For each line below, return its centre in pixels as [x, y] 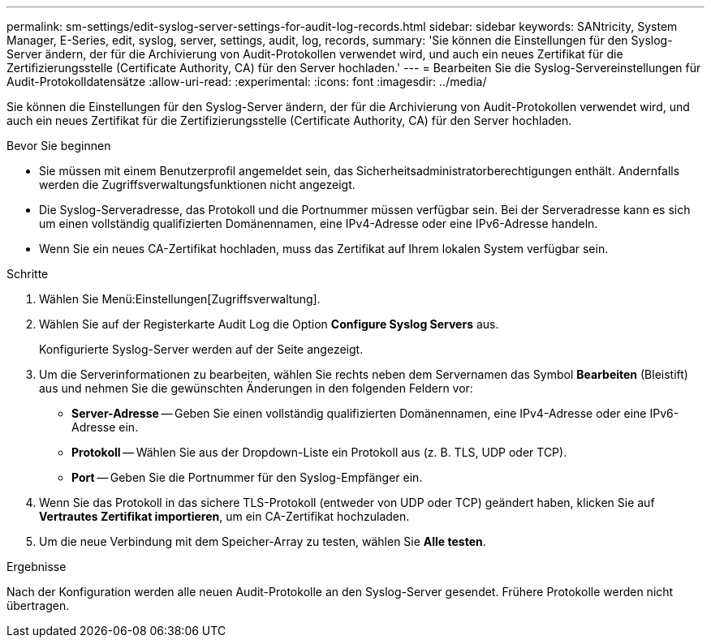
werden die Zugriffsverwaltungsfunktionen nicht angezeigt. [197, 185]
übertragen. [38, 605]
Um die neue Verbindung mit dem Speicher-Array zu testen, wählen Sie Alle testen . [263, 541]
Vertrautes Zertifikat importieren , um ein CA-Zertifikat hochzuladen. [224, 516]
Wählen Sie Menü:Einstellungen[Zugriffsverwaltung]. [180, 299]
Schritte [28, 274]
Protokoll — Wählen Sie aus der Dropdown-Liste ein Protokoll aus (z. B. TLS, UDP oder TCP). [319, 452]
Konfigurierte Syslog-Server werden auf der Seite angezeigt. [201, 349]
